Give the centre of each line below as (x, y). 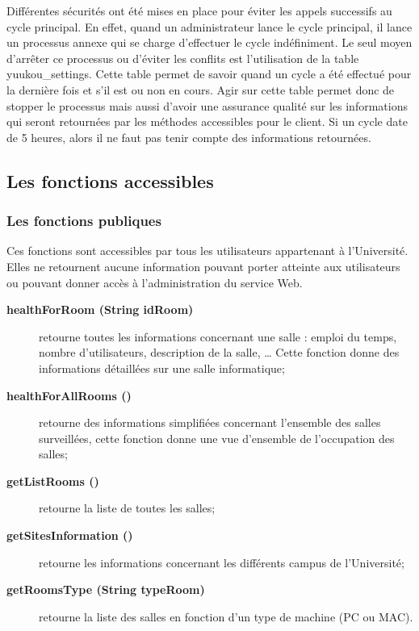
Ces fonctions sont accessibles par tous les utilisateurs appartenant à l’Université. (207, 251)
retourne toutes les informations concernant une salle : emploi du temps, (218, 336)
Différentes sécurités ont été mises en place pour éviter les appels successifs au (199, 10)
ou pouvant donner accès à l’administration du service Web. (155, 282)
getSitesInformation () (70, 535)
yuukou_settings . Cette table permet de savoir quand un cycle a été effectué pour (209, 74)
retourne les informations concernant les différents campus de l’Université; (222, 562)
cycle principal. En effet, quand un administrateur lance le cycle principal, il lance (209, 26)
